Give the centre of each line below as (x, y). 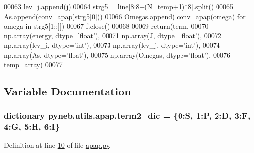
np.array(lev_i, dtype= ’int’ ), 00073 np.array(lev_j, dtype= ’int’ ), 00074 (112, 45)
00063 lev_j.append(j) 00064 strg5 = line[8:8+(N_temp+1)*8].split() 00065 (119, 6)
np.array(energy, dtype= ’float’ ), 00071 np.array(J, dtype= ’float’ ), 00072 (113, 35)
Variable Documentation (68, 91)
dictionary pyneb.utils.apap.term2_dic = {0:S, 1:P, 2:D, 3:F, (127, 115)
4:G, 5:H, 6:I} (32, 126)
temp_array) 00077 (33, 64)
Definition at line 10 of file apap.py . (57, 145)
